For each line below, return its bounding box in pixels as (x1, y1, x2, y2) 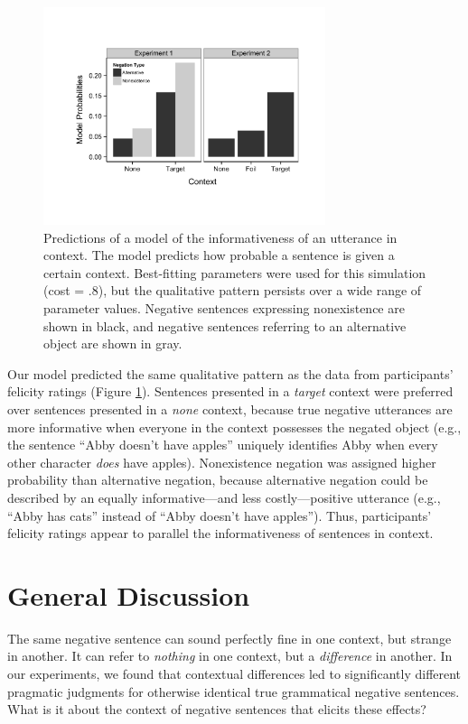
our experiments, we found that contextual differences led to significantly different (7, 664, 462, 682)
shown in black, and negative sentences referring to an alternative (43, 316, 407, 335)
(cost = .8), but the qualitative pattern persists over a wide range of (43, 281, 422, 300)
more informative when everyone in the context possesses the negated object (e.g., (7, 417, 462, 436)
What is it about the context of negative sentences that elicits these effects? (7, 700, 426, 719)
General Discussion (7, 576, 250, 613)
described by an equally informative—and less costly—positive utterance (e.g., (7, 487, 441, 506)
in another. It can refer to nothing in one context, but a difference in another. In (7, 646, 453, 665)
